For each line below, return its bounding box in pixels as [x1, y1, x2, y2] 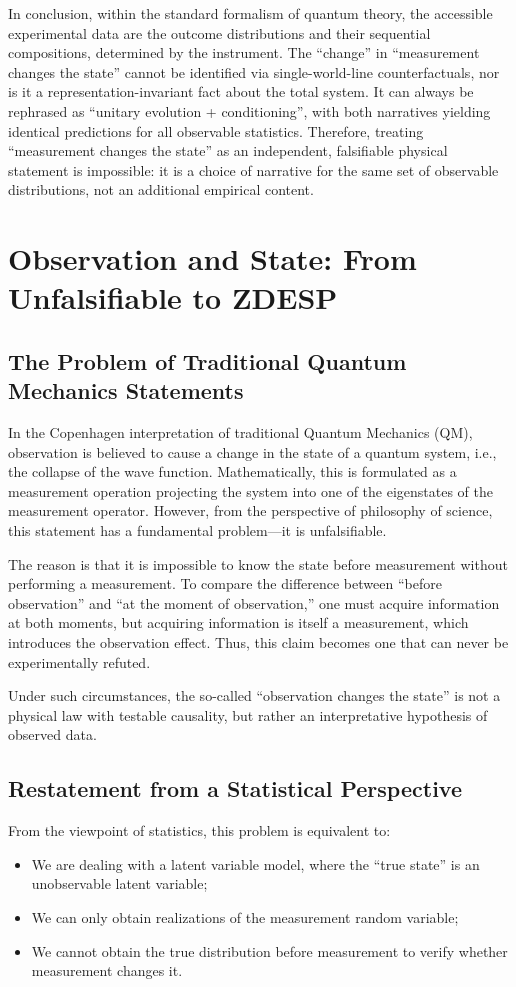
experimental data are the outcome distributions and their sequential [8, 22, 431, 43]
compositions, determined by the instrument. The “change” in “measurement [8, 42, 480, 63]
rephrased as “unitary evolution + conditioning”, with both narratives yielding [8, 100, 491, 121]
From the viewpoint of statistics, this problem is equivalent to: [8, 820, 391, 841]
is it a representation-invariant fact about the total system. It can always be [8, 81, 474, 102]
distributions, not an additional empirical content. [8, 179, 314, 200]
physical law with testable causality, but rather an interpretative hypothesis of [8, 704, 488, 725]
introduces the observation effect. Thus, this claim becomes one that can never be [8, 632, 509, 653]
